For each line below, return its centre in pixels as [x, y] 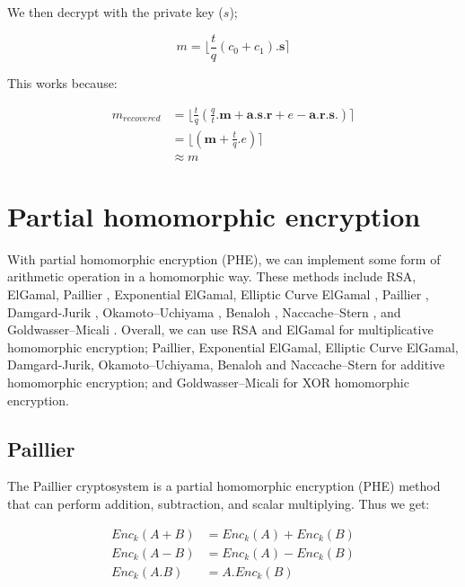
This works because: [62, 82]
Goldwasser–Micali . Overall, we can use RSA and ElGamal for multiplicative [220, 329]
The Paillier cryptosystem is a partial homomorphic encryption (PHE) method [224, 486]
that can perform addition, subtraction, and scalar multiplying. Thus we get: [219, 503]
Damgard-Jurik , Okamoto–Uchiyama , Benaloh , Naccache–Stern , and [204, 311]
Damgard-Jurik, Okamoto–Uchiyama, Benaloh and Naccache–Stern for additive [226, 365]
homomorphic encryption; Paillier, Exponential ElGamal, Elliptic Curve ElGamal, [233, 347]
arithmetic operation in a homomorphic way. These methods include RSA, [212, 276]
